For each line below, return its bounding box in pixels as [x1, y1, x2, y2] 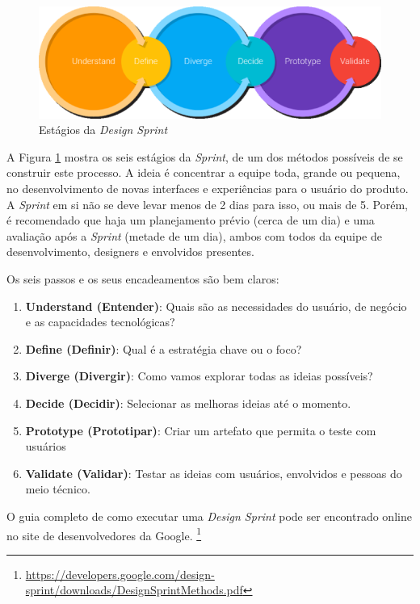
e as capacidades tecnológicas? [25, 313, 175, 330]
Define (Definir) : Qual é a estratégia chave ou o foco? [25, 340, 302, 357]
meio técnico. [25, 480, 90, 497]
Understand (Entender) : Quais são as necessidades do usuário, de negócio [25, 297, 407, 314]
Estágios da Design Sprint [39, 121, 168, 138]
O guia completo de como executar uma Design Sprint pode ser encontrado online [6, 507, 412, 524]
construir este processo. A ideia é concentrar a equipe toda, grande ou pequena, [6, 164, 401, 181]
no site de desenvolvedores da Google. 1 [6, 524, 202, 543]
